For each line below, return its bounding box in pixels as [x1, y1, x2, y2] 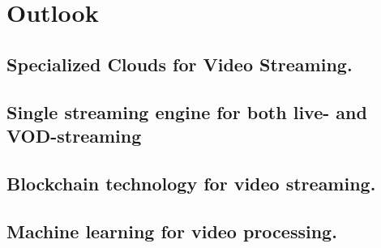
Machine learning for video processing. [6, 218, 337, 243]
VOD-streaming [6, 122, 142, 148]
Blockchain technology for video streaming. [6, 170, 376, 195]
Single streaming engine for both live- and [6, 99, 367, 124]
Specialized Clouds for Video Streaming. [6, 51, 353, 76]
